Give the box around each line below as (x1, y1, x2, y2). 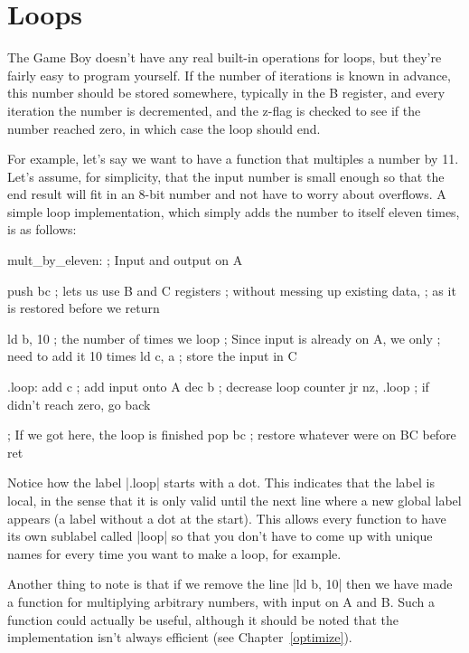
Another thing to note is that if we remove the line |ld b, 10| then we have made (7, 574, 453, 593)
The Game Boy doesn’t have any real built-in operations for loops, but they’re (7, 48, 442, 67)
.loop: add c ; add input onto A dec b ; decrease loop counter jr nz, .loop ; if (7, 377, 429, 396)
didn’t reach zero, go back (7, 394, 151, 413)
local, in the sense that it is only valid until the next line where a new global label (7, 491, 462, 509)
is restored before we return (7, 298, 160, 317)
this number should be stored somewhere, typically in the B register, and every (7, 83, 446, 102)
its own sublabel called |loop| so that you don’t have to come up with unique (7, 526, 433, 545)
